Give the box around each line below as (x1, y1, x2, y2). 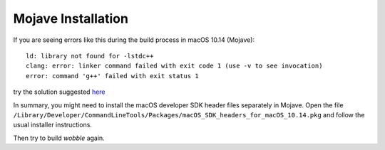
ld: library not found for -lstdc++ (26, 52, 154, 60)
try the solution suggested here (13, 87, 106, 96)
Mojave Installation (13, 11, 128, 26)
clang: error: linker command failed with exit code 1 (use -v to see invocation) (26, 62, 323, 70)
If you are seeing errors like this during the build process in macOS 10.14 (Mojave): (13, 36, 255, 44)
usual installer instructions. (13, 121, 93, 129)
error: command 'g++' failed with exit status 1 (26, 72, 199, 80)
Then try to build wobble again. (13, 134, 105, 142)
